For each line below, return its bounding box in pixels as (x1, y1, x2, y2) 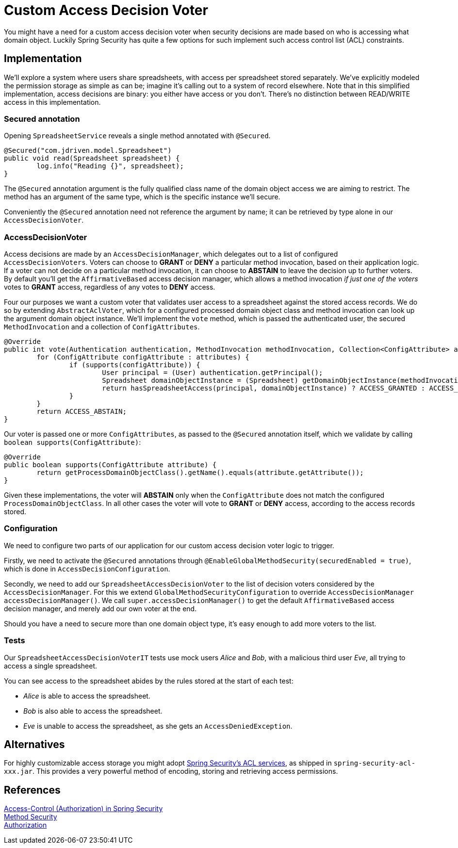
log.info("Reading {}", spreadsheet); (36, 162, 184, 170)
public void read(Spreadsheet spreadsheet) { (4, 154, 180, 163)
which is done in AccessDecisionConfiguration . (4, 564, 170, 573)
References (4, 783, 61, 796)
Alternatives (4, 738, 65, 751)
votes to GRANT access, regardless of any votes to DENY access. (4, 283, 215, 292)
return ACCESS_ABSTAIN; (36, 408, 127, 416)
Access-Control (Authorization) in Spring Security (4, 804, 163, 813)
